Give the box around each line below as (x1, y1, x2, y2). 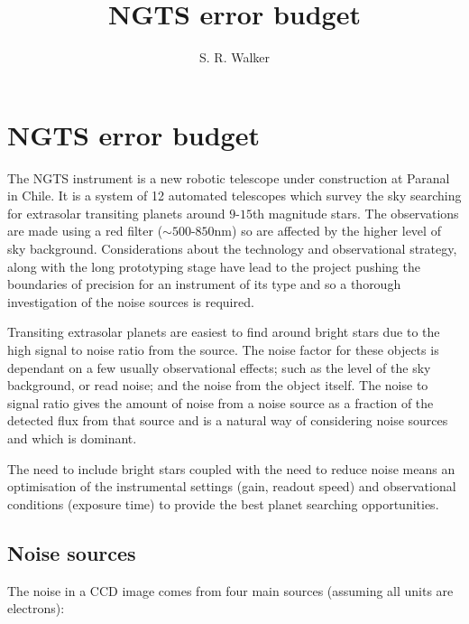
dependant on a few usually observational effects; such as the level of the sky (7, 358, 431, 377)
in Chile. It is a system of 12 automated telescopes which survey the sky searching (7, 186, 462, 205)
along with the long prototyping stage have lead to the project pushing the (7, 256, 420, 275)
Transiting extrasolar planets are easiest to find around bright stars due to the (7, 322, 440, 341)
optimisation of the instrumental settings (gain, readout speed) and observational (7, 477, 456, 496)
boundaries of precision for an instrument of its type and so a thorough (7, 275, 401, 293)
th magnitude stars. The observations (252, 203, 459, 222)
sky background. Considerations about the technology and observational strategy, (7, 239, 457, 258)
